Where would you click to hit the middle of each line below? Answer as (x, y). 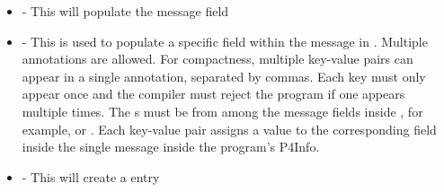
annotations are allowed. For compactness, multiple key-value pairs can (218, 59)
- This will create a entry (91, 176)
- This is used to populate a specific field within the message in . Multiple (225, 41)
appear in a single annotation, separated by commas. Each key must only (224, 76)
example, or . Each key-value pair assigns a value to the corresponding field (229, 129)
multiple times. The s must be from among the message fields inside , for (222, 111)
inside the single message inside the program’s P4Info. (171, 147)
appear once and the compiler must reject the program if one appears (213, 94)
